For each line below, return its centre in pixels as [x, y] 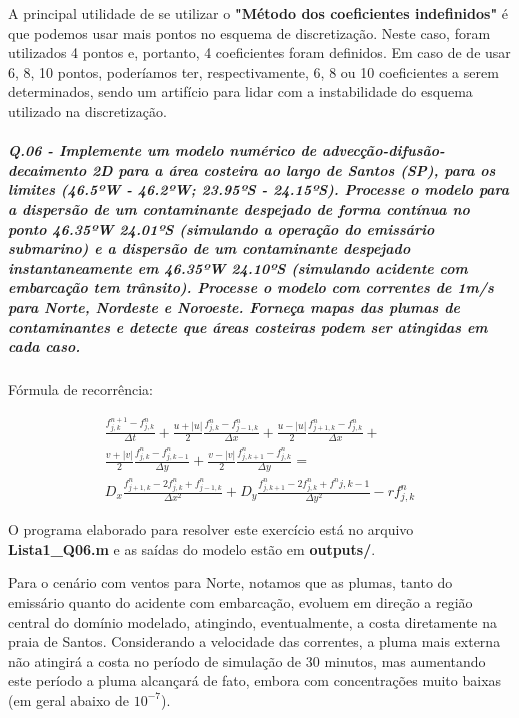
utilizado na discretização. [87, 110]
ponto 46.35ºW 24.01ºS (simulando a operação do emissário [221, 228]
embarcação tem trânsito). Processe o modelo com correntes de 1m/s [251, 287]
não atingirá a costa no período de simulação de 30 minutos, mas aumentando [247, 660]
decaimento [47, 169]
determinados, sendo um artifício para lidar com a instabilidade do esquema [240, 91]
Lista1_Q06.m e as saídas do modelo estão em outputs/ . [192, 548]
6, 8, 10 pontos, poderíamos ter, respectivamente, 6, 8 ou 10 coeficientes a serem [253, 71]
